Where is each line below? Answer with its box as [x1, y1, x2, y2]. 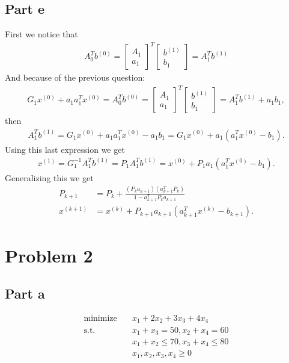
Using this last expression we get [5, 143, 125, 155]
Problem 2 [5, 243, 93, 267]
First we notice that [5, 28, 78, 40]
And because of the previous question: [5, 71, 145, 84]
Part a [5, 284, 45, 303]
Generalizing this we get [5, 171, 94, 184]
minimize [84, 314, 117, 323]
